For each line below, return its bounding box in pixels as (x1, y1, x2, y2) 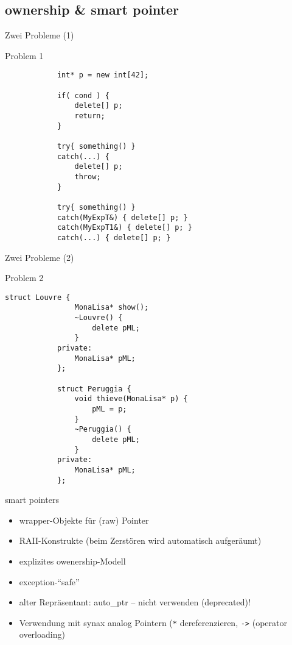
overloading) (19, 628, 65, 641)
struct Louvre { (5, 293, 71, 302)
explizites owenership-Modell (19, 554, 126, 567)
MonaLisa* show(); (74, 303, 149, 312)
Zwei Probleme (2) (5, 251, 74, 263)
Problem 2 (5, 271, 44, 284)
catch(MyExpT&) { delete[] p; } (57, 213, 188, 222)
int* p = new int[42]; (57, 71, 149, 80)
